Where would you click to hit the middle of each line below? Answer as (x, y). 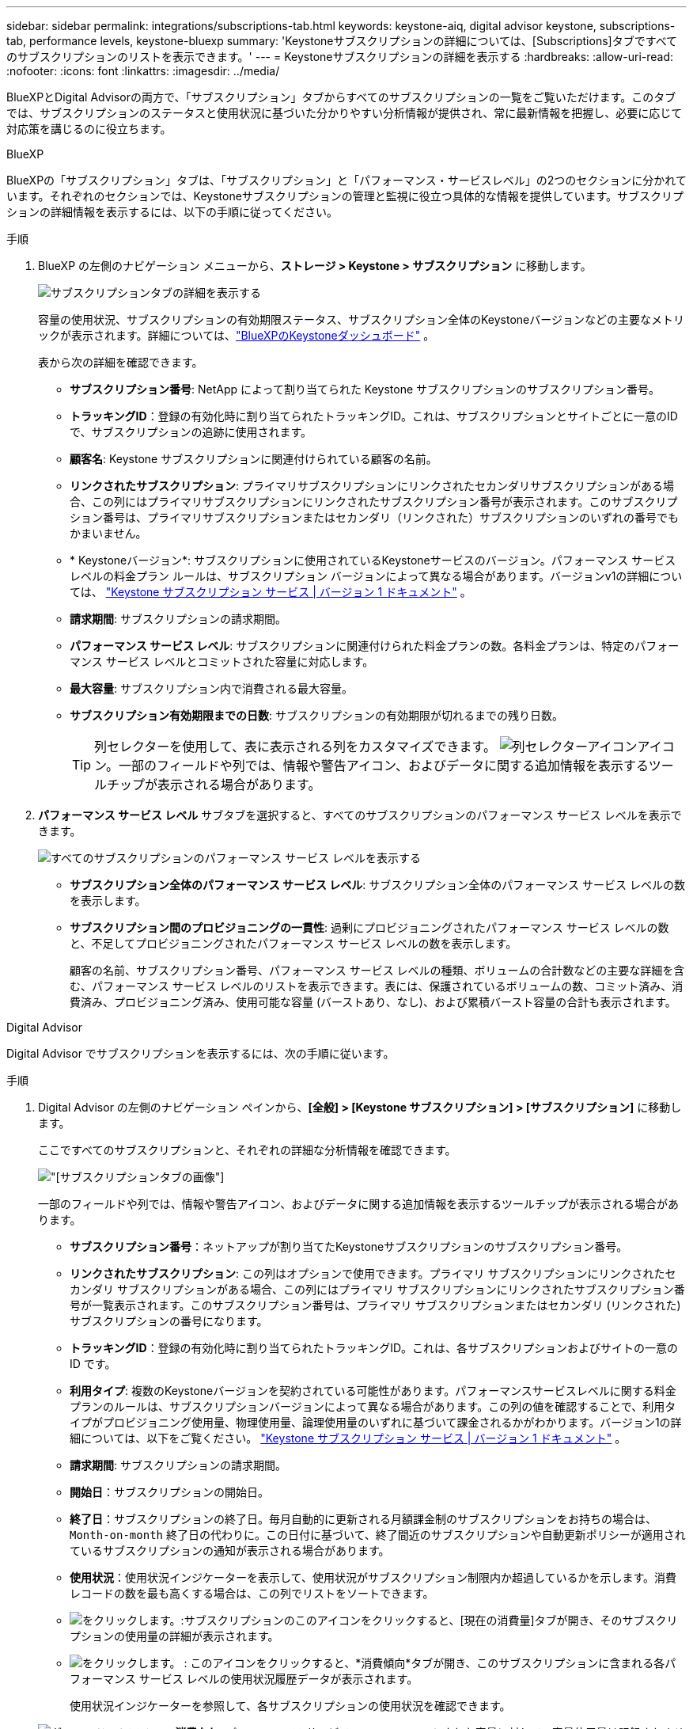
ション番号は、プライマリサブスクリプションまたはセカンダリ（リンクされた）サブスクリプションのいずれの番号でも (374, 517)
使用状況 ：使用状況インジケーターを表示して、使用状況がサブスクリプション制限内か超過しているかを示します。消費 (373, 1577)
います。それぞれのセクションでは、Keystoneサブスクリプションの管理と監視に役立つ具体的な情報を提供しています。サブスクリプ (345, 196)
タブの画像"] (192, 1177)
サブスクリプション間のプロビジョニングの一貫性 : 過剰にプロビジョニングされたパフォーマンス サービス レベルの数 (369, 927)
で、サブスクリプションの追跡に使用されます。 (191, 432)
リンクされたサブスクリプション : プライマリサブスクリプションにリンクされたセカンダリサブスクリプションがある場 (372, 486)
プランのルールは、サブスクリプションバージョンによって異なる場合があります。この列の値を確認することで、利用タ (373, 1406)
